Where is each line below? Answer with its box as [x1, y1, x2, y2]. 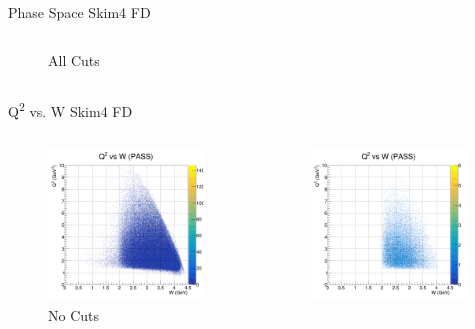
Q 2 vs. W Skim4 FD [8, 98, 133, 121]
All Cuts [48, 49, 100, 70]
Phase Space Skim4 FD [8, 2, 151, 22]
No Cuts [48, 304, 100, 325]
